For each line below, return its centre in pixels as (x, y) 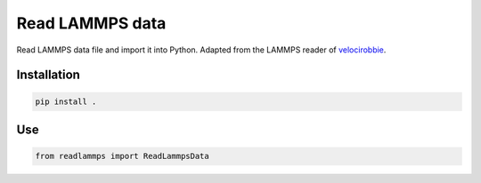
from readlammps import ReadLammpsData (122, 156)
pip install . (66, 101)
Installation (48, 75)
